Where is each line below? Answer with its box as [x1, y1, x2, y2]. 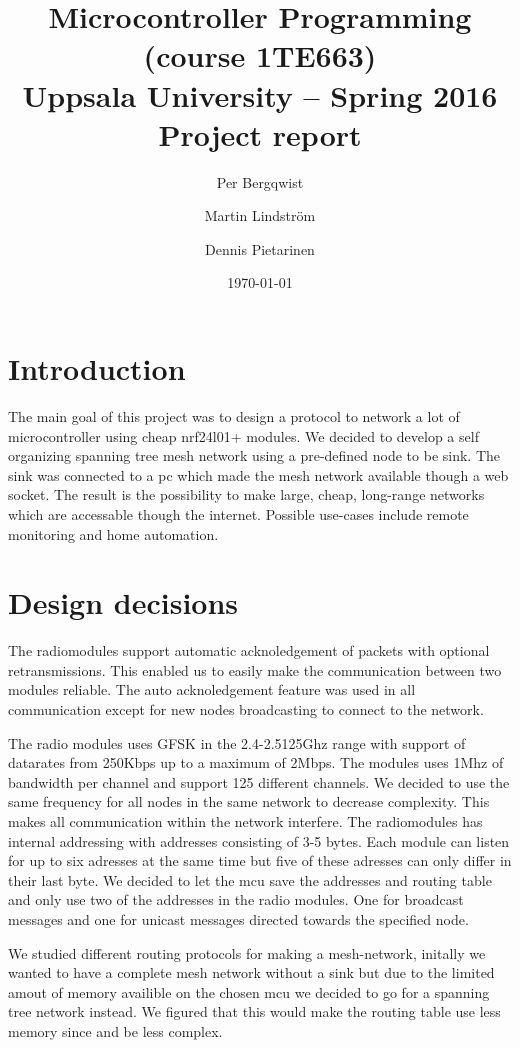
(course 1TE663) [143, 35, 377, 76]
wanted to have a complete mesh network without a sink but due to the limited [8, 962, 495, 983]
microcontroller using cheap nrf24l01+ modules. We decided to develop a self [8, 425, 479, 446]
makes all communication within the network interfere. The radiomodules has [8, 811, 483, 832]
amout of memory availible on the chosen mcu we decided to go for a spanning [8, 981, 490, 1002]
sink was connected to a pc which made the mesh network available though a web [8, 464, 509, 485]
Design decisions [8, 582, 239, 623]
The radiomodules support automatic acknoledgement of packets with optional [8, 640, 490, 661]
